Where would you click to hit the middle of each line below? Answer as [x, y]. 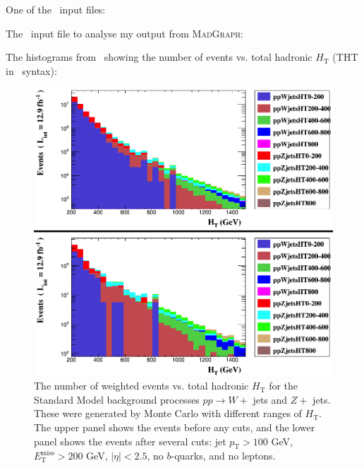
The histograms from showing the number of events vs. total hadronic [159, 57]
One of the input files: [56, 9]
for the [284, 386]
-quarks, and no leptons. [223, 456]
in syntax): [31, 70]
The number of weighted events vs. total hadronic [141, 386]
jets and [270, 399]
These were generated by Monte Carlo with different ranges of [168, 413]
